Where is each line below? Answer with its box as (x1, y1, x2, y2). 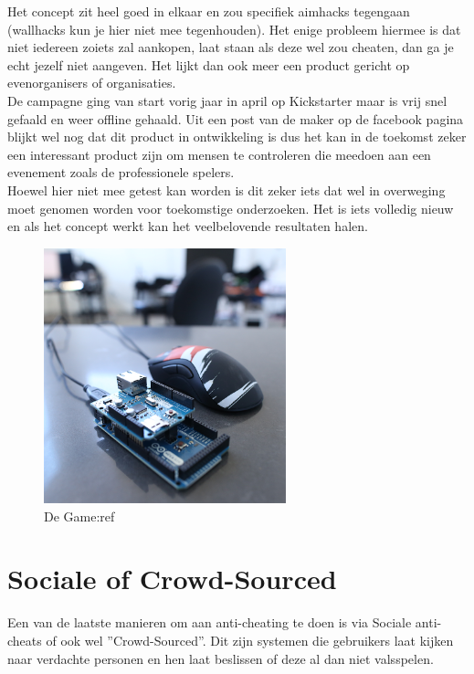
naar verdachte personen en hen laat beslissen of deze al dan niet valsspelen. (7, 648, 434, 668)
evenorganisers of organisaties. (7, 73, 176, 92)
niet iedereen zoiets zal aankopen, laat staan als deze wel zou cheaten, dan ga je (7, 37, 454, 57)
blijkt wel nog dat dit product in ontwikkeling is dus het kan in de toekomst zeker (7, 127, 467, 146)
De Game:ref (44, 506, 115, 525)
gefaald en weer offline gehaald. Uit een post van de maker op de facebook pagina (7, 109, 464, 128)
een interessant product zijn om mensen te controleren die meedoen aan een (7, 144, 431, 163)
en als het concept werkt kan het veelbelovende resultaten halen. (7, 216, 368, 236)
